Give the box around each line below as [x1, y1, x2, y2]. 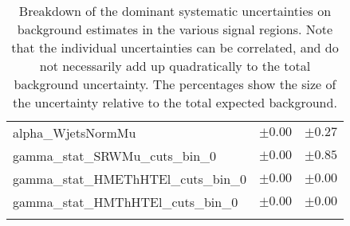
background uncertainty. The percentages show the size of [14, 75, 336, 93]
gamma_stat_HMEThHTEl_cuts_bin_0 [13, 169, 247, 188]
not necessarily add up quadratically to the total [39, 56, 311, 75]
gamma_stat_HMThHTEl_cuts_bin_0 [13, 193, 238, 211]
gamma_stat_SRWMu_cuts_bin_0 [13, 146, 217, 165]
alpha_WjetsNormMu [13, 123, 136, 142]
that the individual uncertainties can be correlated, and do [11, 38, 339, 56]
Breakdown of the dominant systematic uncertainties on [18, 2, 332, 20]
